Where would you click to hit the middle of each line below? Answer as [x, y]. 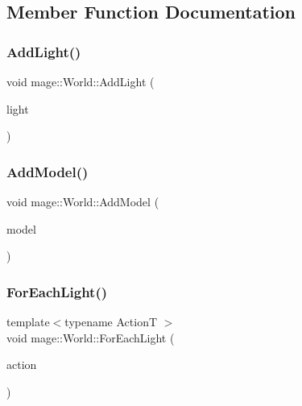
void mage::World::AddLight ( [81, 81]
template [28, 321]
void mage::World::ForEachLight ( [91, 337]
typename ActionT [111, 321]
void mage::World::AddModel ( [83, 201]
